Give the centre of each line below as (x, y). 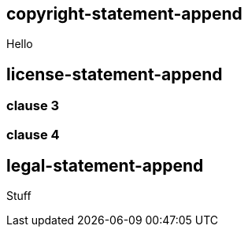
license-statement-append (115, 74)
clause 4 (33, 134)
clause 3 (33, 106)
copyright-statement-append (124, 14)
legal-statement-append (105, 166)
